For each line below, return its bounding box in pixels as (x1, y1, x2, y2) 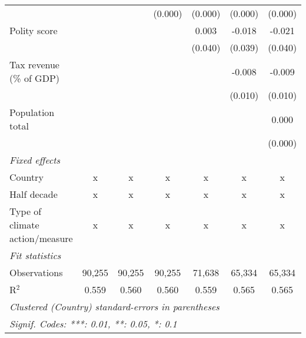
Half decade (9, 187, 58, 201)
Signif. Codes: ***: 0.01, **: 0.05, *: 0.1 (9, 317, 177, 330)
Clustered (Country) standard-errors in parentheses (9, 300, 219, 313)
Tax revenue (9, 58, 59, 71)
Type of (9, 204, 42, 218)
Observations (9, 266, 63, 279)
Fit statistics (9, 248, 61, 262)
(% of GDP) (9, 71, 60, 85)
